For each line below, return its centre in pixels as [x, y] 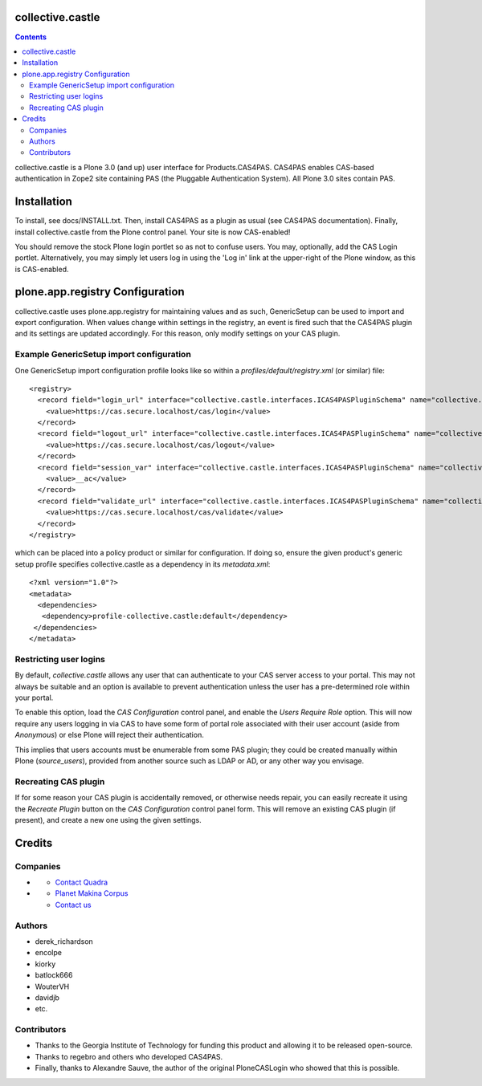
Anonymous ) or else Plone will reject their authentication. [109, 735]
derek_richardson [64, 941]
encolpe [48, 953]
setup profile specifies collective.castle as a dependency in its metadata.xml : [143, 564]
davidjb [47, 997]
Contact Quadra [82, 882]
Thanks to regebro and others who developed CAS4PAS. [129, 1056]
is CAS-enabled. [42, 269]
